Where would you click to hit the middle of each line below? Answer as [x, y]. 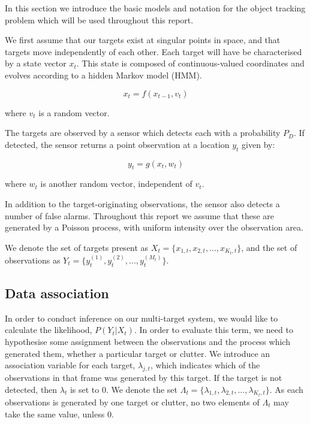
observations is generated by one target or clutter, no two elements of [132, 402]
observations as [33, 260]
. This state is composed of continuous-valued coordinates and [190, 63]
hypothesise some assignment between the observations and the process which [148, 341]
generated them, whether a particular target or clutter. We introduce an [138, 353]
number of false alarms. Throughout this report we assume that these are [140, 215]
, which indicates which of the [205, 365]
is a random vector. [74, 112]
